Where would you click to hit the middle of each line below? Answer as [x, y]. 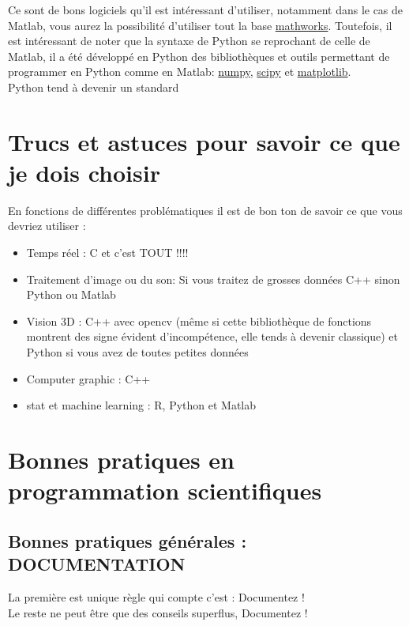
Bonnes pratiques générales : [128, 540]
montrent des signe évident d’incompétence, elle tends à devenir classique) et [212, 336]
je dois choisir [84, 172]
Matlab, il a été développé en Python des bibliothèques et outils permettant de [199, 56]
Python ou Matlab [71, 294]
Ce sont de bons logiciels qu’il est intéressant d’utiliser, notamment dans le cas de [206, 9]
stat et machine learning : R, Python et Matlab [141, 405]
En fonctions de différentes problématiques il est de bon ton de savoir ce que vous [205, 210]
